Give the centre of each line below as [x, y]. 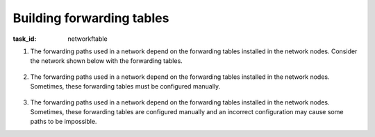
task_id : [25, 39]
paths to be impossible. [64, 122]
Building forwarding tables [91, 18]
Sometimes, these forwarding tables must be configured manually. [125, 86]
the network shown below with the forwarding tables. [107, 61]
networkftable [87, 39]
